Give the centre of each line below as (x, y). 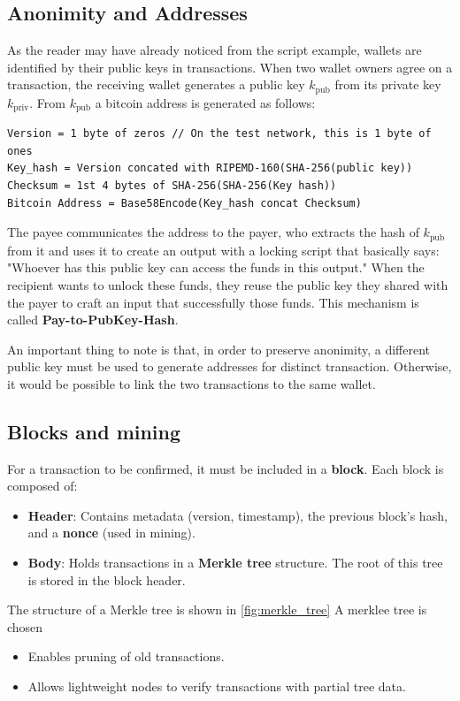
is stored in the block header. (107, 579)
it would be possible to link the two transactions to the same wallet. (192, 383)
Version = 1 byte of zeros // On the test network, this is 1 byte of (219, 134)
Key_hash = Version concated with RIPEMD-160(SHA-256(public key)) (210, 168)
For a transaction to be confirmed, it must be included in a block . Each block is (226, 468)
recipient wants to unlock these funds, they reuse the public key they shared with (228, 284)
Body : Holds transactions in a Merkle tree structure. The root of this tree (235, 563)
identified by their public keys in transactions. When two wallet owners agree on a (230, 67)
